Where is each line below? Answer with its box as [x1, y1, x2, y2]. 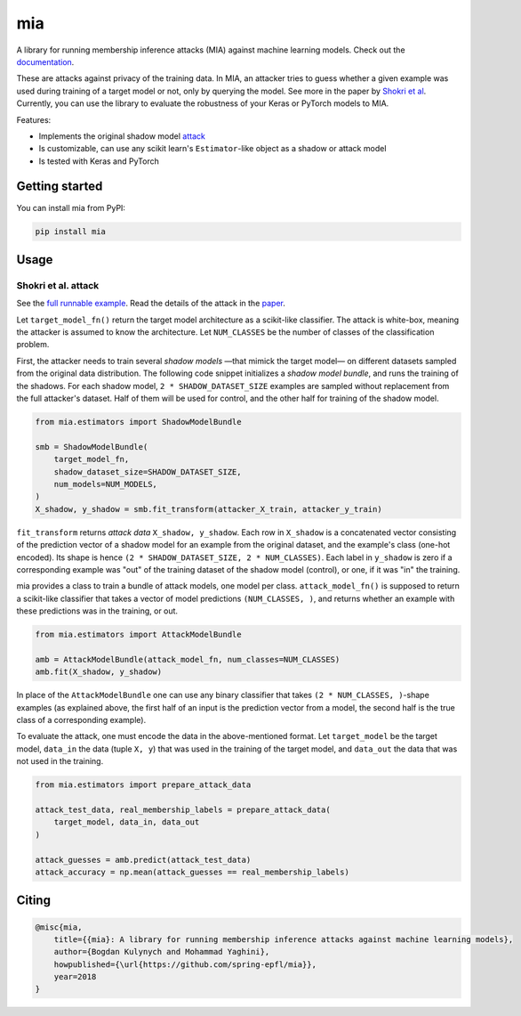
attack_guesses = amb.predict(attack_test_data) [35, 855, 252, 865]
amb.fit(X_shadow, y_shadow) [35, 667, 163, 677]
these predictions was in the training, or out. [16, 606, 178, 616]
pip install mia [35, 226, 107, 236]
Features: [16, 114, 52, 125]
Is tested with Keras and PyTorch [38, 156, 159, 167]
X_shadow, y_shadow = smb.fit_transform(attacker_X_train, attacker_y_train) [35, 504, 382, 514]
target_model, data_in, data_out [53, 817, 200, 827]
